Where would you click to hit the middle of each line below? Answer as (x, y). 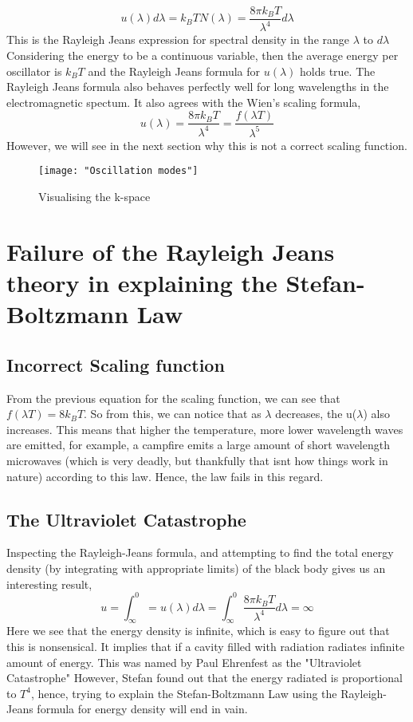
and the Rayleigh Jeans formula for (174, 71)
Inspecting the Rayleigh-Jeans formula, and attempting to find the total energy (200, 552)
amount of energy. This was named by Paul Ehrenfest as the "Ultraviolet (184, 662)
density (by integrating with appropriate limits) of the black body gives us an (196, 568)
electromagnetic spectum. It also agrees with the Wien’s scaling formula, (184, 102)
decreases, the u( (316, 414)
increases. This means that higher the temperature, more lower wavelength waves (205, 429)
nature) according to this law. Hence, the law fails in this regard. (165, 476)
